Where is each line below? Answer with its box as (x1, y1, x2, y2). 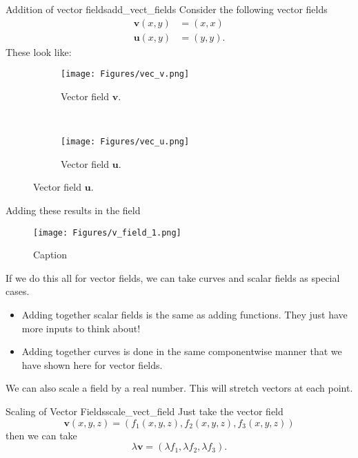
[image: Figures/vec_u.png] (61, 137, 190, 147)
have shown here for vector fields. (21, 357, 163, 372)
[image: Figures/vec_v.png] (61, 69, 190, 79)
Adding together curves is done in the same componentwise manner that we (21, 344, 342, 359)
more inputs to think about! (21, 321, 141, 335)
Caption (33, 247, 68, 262)
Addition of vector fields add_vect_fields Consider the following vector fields (6, 2, 328, 16)
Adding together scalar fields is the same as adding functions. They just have (21, 307, 348, 321)
